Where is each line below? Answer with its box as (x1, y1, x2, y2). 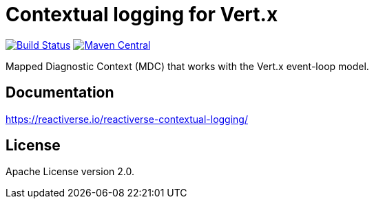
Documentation (6, 84, 114, 102)
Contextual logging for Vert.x (6, 3, 278, 26)
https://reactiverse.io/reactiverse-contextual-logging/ (6, 113, 248, 125)
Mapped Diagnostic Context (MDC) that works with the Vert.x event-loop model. (6, 60, 369, 72)
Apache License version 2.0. (6, 166, 134, 178)
